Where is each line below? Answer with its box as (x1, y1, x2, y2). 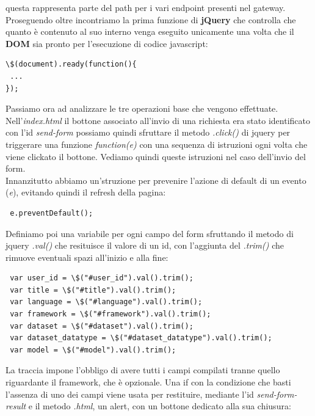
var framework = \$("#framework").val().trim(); (10, 310, 211, 319)
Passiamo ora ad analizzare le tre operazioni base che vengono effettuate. (5, 102, 278, 115)
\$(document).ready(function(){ (5, 60, 137, 69)
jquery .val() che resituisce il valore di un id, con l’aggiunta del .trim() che (5, 239, 284, 252)
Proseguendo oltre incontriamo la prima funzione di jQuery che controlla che (5, 13, 296, 26)
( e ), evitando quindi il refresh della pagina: (5, 186, 166, 199)
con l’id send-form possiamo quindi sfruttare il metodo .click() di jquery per (5, 126, 291, 139)
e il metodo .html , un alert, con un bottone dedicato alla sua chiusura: (28, 400, 291, 412)
